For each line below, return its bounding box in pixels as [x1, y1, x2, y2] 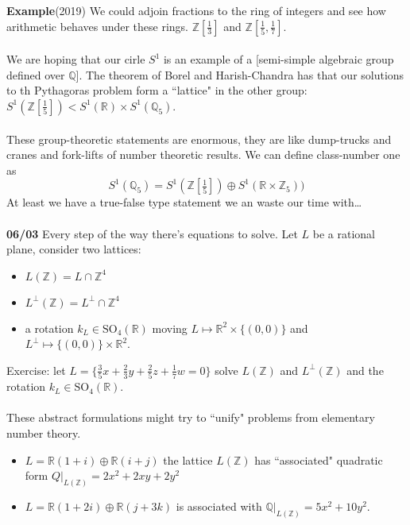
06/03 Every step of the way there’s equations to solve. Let [6, 225, 298, 241]
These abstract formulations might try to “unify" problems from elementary [6, 409, 375, 426]
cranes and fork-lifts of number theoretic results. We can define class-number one [6, 146, 400, 163]
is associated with [176, 498, 262, 515]
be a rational [312, 225, 375, 241]
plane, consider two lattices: [6, 241, 141, 257]
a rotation [25, 319, 74, 336]
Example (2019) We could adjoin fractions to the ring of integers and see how [6, 2, 386, 18]
